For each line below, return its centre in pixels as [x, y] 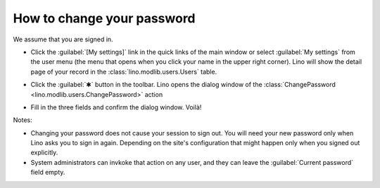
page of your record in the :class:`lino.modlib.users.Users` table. [124, 72]
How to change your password [104, 18]
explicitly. [44, 153]
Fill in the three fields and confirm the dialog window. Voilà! [116, 107]
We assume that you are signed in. [63, 39]
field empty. [48, 173]
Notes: [23, 120]
